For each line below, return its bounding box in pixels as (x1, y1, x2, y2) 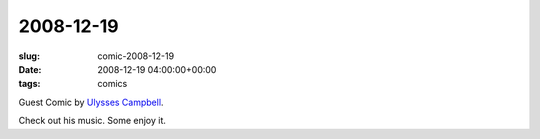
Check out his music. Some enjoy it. (18, 115, 167, 127)
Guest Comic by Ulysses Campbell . (18, 96, 164, 108)
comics (97, 78, 128, 90)
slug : (18, 50, 40, 62)
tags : (18, 78, 41, 90)
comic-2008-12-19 (97, 50, 175, 62)
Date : (18, 63, 42, 75)
